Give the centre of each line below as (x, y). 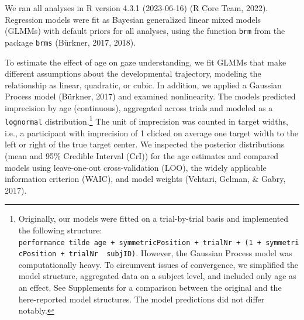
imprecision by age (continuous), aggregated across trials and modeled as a (139, 107)
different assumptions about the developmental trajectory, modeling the (133, 73)
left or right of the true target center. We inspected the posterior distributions (145, 144)
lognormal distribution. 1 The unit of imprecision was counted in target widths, (146, 121)
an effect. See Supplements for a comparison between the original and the (150, 288)
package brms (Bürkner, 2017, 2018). (70, 42)
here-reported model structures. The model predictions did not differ (141, 299)
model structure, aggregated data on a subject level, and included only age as (157, 276)
